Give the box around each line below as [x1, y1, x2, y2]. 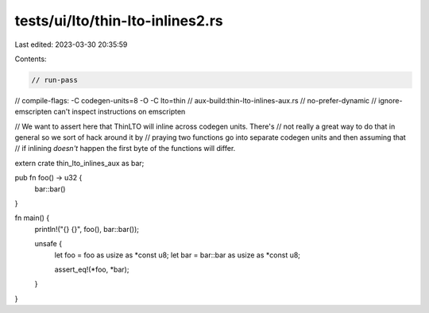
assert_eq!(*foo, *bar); [54, 265, 129, 274]
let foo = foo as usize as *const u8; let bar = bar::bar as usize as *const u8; [54, 250, 301, 260]
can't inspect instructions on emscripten [52, 107, 186, 117]
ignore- [378, 95, 403, 105]
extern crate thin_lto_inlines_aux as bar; [14, 158, 145, 168]
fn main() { [14, 213, 50, 222]
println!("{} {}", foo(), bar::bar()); [34, 224, 139, 234]
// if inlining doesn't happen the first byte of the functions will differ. [14, 144, 236, 153]
